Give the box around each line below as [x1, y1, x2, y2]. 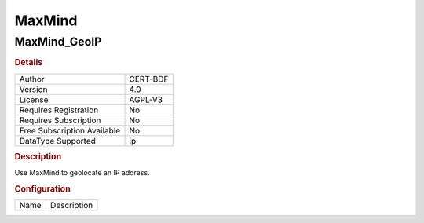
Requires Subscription [19, 115, 101, 126]
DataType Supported [19, 135, 96, 146]
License [19, 94, 49, 105]
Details [14, 57, 43, 68]
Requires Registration [19, 104, 99, 115]
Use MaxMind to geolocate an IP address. [14, 168, 150, 177]
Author [19, 73, 45, 84]
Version [19, 83, 48, 94]
